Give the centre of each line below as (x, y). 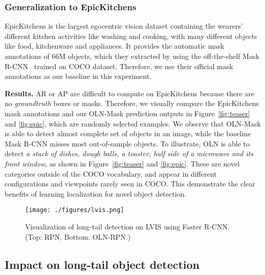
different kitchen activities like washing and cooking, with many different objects (131, 36)
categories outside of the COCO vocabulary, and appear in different (111, 173)
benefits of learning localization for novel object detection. (96, 193)
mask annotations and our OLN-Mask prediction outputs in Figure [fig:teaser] (127, 113)
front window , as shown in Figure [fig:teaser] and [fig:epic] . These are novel (122, 163)
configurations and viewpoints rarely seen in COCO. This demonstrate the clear (130, 184)
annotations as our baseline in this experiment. (78, 76)
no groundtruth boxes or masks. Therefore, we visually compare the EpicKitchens (132, 103)
